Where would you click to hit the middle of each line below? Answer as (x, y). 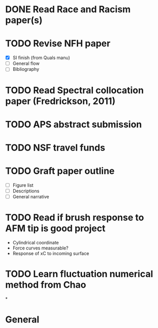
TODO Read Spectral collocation (74, 90)
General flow (26, 64)
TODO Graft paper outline (60, 171)
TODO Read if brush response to (75, 218)
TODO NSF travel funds (55, 148)
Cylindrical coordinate (36, 242)
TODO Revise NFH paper (58, 44)
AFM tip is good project (55, 229)
